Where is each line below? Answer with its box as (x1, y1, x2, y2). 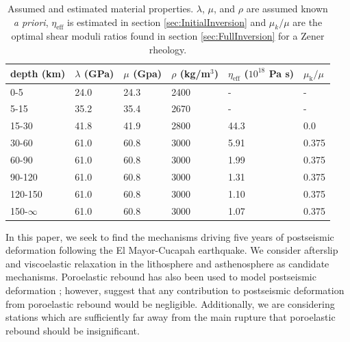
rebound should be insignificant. (5, 323, 140, 337)
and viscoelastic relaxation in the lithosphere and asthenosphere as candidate (5, 256, 329, 270)
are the (292, 14, 323, 29)
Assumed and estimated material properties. (8, 1, 194, 15)
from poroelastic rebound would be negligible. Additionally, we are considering (5, 296, 335, 311)
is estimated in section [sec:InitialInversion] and (67, 14, 266, 29)
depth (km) (10, 66, 66, 81)
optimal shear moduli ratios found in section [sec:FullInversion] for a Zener (11, 29, 325, 43)
